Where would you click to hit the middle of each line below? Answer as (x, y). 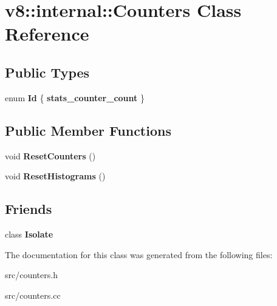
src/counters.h (31, 275)
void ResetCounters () (50, 155)
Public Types (47, 72)
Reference (47, 34)
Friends (29, 209)
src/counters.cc (33, 295)
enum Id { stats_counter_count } (75, 97)
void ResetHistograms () (55, 176)
